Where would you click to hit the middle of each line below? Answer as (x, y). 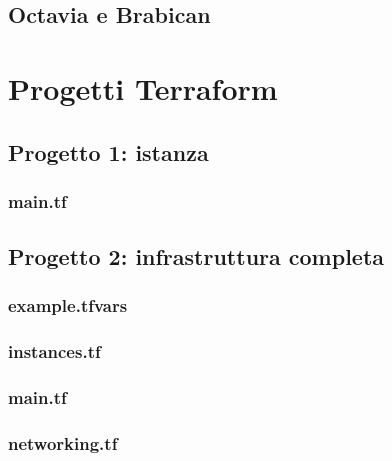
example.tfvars (68, 305)
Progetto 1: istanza (108, 151)
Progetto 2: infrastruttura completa (196, 256)
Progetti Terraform (143, 87)
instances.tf (54, 351)
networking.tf (63, 443)
